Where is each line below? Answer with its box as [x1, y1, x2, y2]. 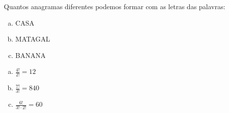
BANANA [15, 50, 46, 60]
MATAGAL [15, 34, 50, 44]
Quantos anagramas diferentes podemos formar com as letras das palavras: [4, 1, 226, 11]
